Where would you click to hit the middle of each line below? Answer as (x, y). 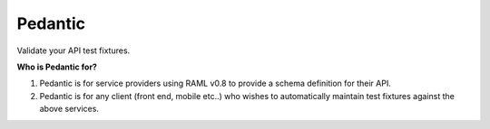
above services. (69, 109)
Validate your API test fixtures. (73, 51)
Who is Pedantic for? (57, 67)
